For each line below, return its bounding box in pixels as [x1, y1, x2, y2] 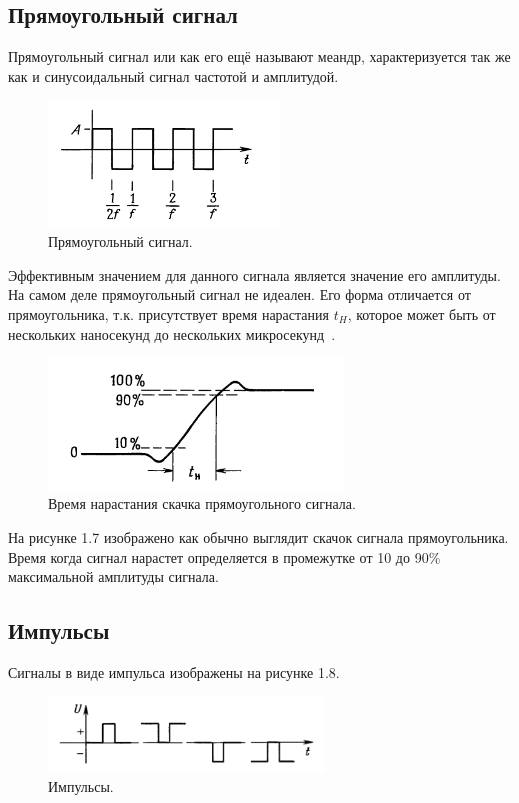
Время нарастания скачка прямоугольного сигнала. [48, 493, 356, 514]
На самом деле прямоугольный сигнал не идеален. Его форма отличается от [8, 284, 471, 305]
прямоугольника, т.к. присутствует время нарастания [8, 303, 329, 324]
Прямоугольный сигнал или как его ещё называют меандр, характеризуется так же [8, 46, 511, 67]
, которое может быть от [347, 303, 496, 324]
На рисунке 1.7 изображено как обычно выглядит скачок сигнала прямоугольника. [8, 527, 509, 548]
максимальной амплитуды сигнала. [8, 566, 219, 587]
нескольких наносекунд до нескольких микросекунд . [8, 323, 336, 344]
